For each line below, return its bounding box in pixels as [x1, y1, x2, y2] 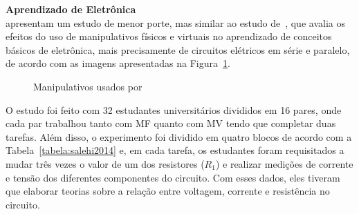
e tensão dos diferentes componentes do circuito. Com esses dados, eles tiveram [6, 170, 340, 184]
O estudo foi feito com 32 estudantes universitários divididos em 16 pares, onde [6, 102, 342, 117]
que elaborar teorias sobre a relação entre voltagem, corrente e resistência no [6, 184, 330, 198]
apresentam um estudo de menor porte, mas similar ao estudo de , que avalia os [6, 15, 345, 30]
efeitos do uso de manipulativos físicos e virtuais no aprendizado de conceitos [6, 29, 332, 43]
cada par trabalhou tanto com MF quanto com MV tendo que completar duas [6, 116, 336, 130]
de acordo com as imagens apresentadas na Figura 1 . [6, 56, 230, 70]
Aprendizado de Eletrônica [6, 2, 136, 16]
